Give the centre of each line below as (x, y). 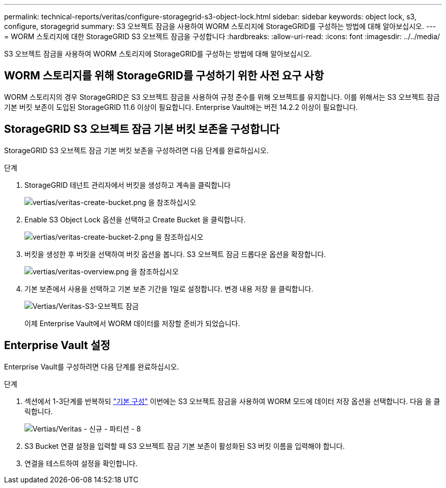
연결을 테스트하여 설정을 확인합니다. (81, 463)
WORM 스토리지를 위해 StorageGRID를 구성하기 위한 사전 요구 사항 (164, 76)
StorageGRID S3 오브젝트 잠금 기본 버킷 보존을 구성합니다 (142, 129)
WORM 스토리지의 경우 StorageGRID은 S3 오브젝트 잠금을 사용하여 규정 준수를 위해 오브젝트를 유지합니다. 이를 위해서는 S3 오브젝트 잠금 (222, 97)
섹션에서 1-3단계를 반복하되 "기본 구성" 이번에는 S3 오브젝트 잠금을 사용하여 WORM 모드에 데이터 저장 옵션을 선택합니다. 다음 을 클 (232, 401)
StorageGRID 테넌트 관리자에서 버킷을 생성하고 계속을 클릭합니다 (128, 185)
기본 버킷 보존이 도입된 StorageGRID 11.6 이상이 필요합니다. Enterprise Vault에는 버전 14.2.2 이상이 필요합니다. (181, 107)
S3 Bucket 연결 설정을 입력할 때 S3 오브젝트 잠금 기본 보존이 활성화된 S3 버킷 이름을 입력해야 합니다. (185, 446)
